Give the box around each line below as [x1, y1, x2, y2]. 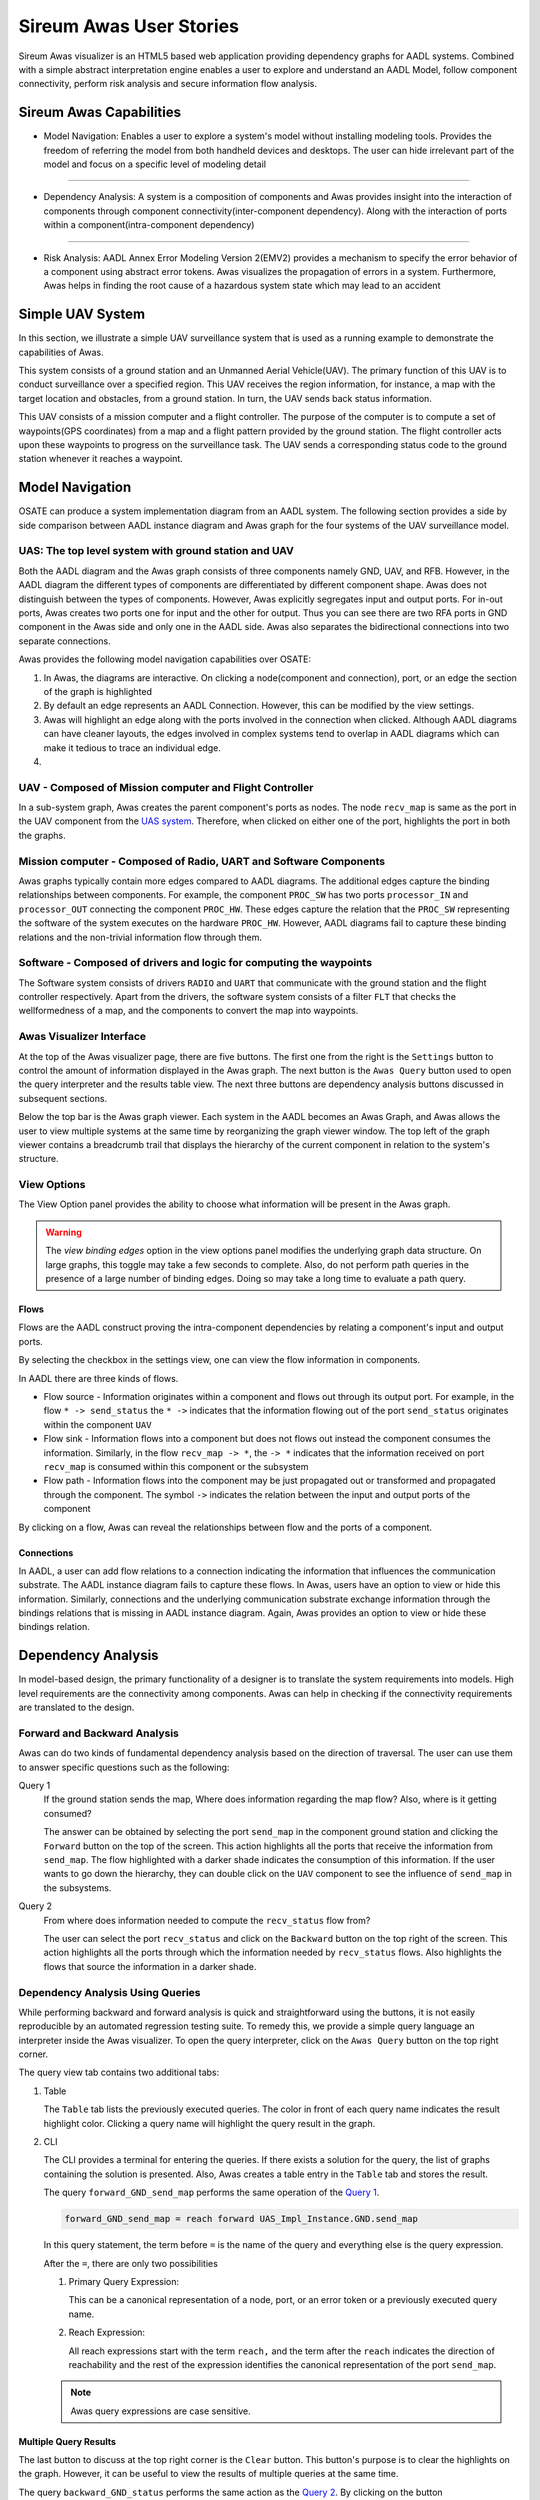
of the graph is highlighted [43, 685, 153, 697]
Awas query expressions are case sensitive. [70, 2405, 251, 2417]
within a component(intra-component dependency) [43, 219, 255, 231]
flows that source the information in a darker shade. [43, 1960, 257, 1972]
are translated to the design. [18, 1701, 135, 1714]
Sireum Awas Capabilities [18, 104, 182, 121]
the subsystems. [43, 1881, 112, 1894]
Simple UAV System [18, 306, 145, 323]
